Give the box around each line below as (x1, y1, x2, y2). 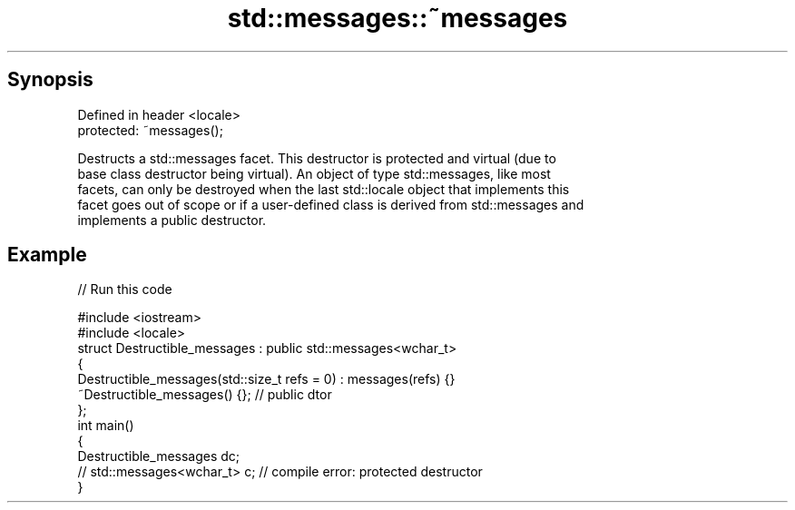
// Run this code (77, 281, 172, 298)
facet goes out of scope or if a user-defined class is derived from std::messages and (77, 196, 584, 212)
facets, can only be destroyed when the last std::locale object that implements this (77, 181, 570, 197)
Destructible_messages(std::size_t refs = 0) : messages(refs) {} (77, 371, 456, 387)
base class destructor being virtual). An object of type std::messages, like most (77, 165, 551, 181)
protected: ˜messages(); (77, 122, 223, 138)
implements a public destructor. (77, 211, 267, 228)
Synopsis (7, 68, 93, 92)
